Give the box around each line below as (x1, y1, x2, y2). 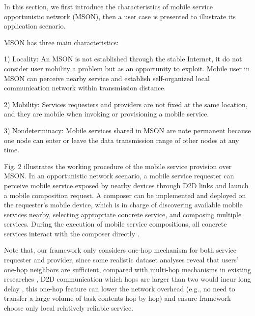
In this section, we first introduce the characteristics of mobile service (4, 1, 213, 11)
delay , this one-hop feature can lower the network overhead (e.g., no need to (4, 283, 235, 293)
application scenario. (4, 21, 66, 31)
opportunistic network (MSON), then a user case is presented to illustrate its (4, 11, 236, 21)
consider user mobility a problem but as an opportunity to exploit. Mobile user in (4, 63, 250, 73)
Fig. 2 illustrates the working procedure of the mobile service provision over (4, 161, 232, 171)
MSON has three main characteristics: (4, 37, 119, 47)
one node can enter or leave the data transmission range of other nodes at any (4, 135, 239, 145)
